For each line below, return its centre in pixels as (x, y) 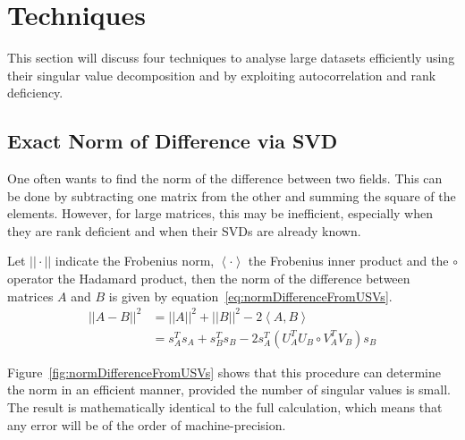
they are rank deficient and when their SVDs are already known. (184, 230)
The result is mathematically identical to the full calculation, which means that (225, 407)
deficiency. (35, 93)
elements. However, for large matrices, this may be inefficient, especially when (220, 213)
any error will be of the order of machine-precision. (147, 424)
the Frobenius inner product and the (348, 261)
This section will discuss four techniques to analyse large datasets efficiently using (231, 58)
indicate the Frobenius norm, (135, 261)
